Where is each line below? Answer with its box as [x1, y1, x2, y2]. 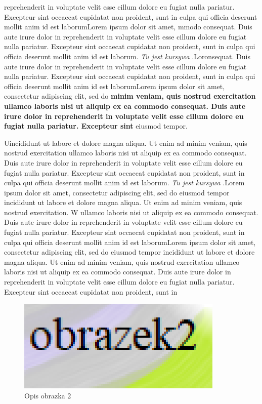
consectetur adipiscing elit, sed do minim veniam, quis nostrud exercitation [4, 91, 256, 101]
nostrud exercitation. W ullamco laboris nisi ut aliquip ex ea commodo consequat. [4, 207, 258, 217]
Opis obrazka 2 [24, 390, 71, 400]
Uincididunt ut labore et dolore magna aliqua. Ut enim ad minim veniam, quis [4, 137, 247, 148]
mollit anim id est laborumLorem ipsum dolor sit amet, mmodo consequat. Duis [4, 21, 252, 32]
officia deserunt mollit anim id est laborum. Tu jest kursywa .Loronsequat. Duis [4, 51, 250, 61]
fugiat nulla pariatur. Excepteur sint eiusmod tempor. [4, 120, 188, 131]
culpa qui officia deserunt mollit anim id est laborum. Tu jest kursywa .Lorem [4, 177, 245, 188]
